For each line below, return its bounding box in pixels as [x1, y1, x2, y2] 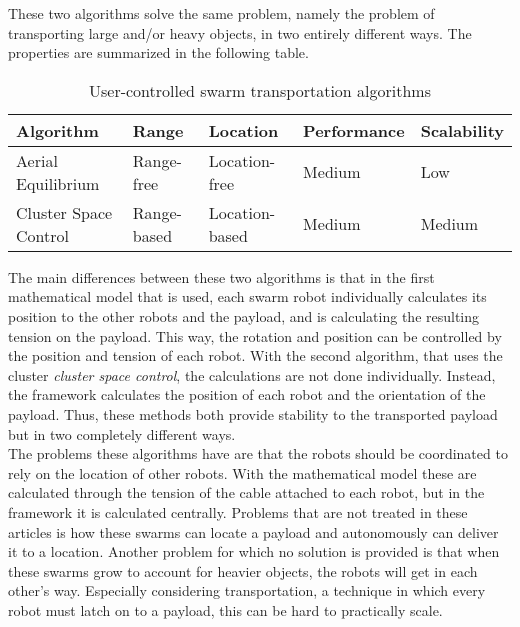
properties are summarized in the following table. [8, 42, 309, 63]
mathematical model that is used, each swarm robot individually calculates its [8, 286, 487, 307]
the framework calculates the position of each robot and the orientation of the [8, 384, 486, 405]
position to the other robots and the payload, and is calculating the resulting [8, 305, 480, 326]
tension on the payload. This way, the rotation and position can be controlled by [8, 325, 502, 346]
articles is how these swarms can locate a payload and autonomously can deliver [8, 521, 499, 542]
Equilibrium [16, 171, 100, 195]
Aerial [16, 148, 58, 172]
